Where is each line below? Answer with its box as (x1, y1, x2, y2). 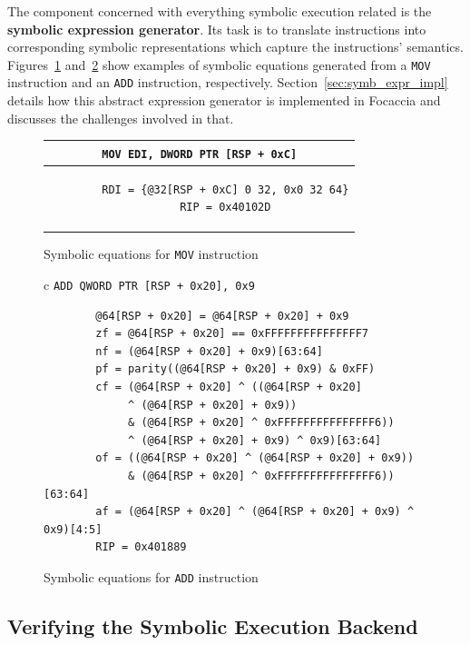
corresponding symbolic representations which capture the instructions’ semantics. (7, 37, 464, 56)
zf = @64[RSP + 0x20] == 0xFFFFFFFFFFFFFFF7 (95, 327, 368, 341)
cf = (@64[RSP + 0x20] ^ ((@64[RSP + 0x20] (95, 381, 362, 394)
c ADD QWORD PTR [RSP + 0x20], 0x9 (44, 275, 255, 294)
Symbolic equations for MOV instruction (44, 244, 259, 263)
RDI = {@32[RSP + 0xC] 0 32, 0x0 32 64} (102, 183, 349, 196)
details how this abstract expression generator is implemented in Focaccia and (7, 91, 441, 110)
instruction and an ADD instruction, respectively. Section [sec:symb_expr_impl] (7, 73, 448, 92)
